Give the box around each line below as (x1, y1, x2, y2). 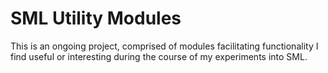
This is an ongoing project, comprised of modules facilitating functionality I (10, 40, 319, 52)
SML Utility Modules (10, 7, 182, 30)
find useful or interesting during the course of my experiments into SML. (10, 50, 308, 62)
